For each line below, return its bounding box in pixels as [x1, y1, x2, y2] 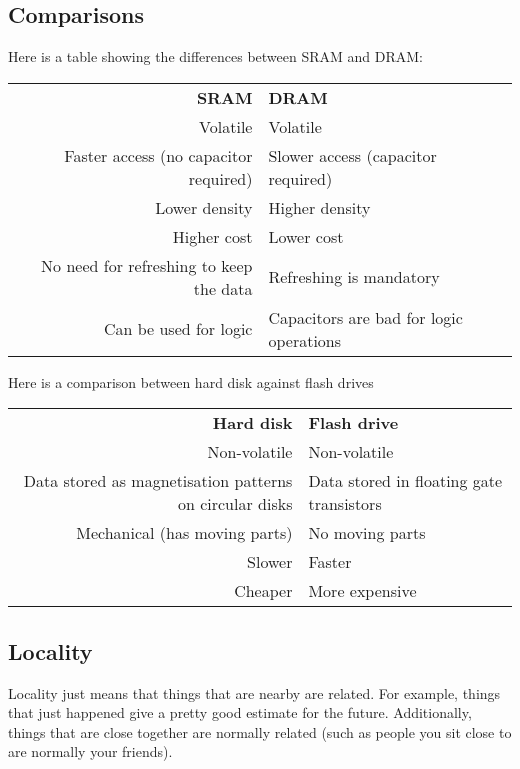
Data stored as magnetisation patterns [23, 469, 293, 493]
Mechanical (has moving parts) [76, 521, 293, 545]
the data [193, 276, 253, 300]
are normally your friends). [8, 741, 173, 762]
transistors [308, 492, 382, 516]
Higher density [268, 195, 371, 219]
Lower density [155, 195, 253, 219]
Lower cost [268, 224, 344, 248]
